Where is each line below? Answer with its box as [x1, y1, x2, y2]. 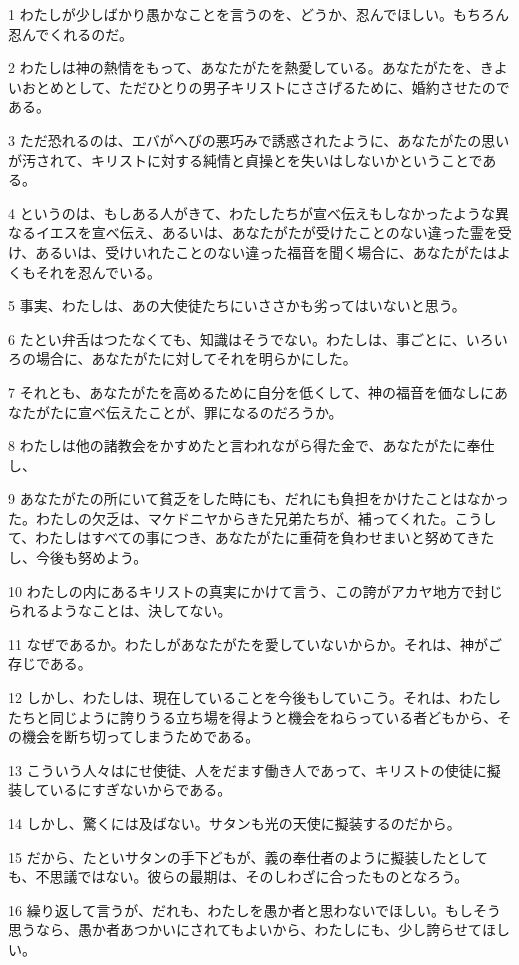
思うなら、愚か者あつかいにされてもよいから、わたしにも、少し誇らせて [8, 919, 482, 940]
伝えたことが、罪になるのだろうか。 [105, 401, 343, 422]
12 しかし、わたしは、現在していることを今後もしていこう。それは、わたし [8, 687, 501, 708]
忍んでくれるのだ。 [8, 23, 133, 44]
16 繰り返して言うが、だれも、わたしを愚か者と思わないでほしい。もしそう [8, 899, 502, 920]
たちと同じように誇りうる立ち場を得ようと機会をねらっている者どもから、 [8, 706, 498, 727]
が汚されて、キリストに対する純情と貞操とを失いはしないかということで [8, 149, 483, 170]
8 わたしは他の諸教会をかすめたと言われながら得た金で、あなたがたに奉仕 [8, 435, 495, 456]
